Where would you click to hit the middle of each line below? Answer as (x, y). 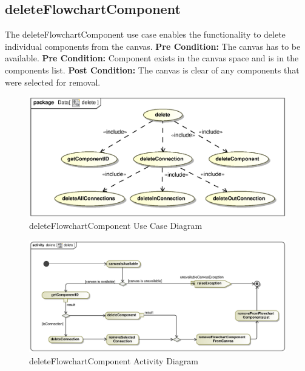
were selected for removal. (53, 82)
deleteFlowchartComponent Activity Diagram (114, 360)
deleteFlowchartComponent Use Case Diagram (116, 226)
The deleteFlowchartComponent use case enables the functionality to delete (145, 34)
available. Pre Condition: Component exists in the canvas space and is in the (152, 58)
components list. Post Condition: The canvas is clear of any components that (152, 70)
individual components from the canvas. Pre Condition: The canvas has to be (153, 46)
